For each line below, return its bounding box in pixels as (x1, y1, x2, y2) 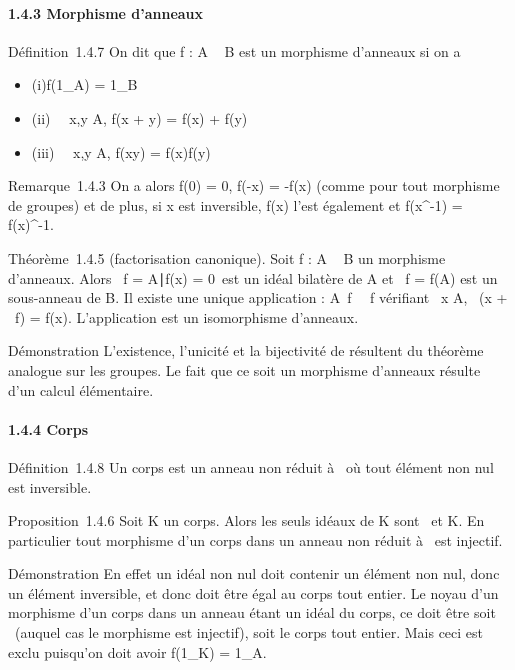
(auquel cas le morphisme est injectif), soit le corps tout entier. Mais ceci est (14, 622, 484, 643)
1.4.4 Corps (8, 418, 89, 439)
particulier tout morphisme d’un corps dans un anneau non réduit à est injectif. (8, 529, 503, 550)
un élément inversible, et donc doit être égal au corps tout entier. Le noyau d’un (8, 582, 499, 603)
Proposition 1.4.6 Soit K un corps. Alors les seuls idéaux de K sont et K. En (8, 510, 485, 531)
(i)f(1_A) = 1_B (31, 74, 138, 95)
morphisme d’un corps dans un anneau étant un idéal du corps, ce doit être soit (8, 602, 496, 623)
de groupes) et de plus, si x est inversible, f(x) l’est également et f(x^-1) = (8, 194, 463, 215)
